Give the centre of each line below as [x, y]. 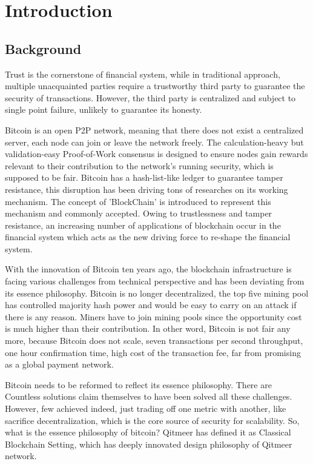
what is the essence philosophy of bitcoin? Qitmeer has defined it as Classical [148, 432]
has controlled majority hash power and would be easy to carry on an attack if [151, 305]
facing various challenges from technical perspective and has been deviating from [155, 281]
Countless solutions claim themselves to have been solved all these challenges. [149, 396]
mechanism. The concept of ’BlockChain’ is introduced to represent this [138, 201]
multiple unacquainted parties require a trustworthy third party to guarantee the [155, 86]
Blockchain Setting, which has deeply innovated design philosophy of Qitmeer [149, 444]
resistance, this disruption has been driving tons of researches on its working [147, 189]
